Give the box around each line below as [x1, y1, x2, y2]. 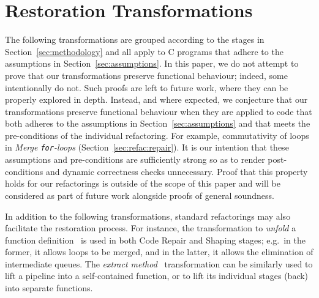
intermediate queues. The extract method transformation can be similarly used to [5, 257, 313, 270]
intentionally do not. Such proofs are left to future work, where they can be [5, 81, 288, 94]
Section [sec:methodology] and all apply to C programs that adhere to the [5, 45, 283, 58]
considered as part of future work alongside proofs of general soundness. [5, 188, 274, 201]
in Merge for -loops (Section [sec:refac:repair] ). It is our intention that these [5, 141, 289, 154]
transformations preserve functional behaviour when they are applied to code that [5, 105, 312, 117]
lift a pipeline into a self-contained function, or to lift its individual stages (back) [5, 269, 309, 282]
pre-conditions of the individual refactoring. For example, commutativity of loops [5, 129, 309, 141]
